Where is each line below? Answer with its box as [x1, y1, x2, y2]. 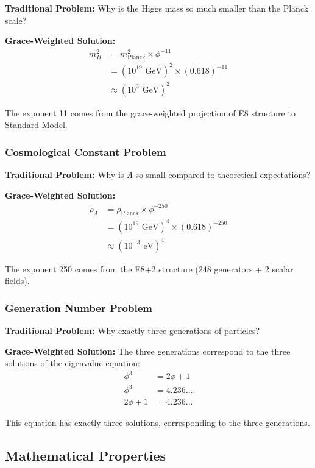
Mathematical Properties [5, 445, 166, 464]
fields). [5, 274, 30, 287]
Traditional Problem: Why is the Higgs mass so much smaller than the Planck [5, 2, 309, 14]
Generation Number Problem [5, 300, 152, 315]
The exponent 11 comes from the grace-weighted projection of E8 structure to [5, 106, 296, 119]
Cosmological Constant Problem [5, 144, 166, 159]
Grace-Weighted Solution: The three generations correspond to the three [5, 344, 291, 357]
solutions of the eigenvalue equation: [5, 356, 140, 369]
